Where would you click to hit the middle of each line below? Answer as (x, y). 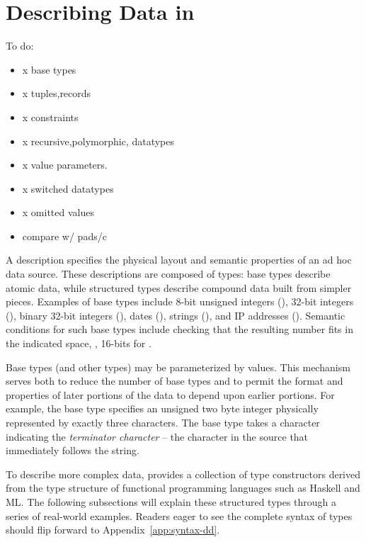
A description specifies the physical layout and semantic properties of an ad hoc (179, 260)
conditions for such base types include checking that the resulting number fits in (179, 329)
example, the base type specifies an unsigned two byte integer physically (162, 408)
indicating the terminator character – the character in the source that (157, 436)
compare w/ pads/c (64, 236)
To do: (20, 46)
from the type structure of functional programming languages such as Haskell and (183, 488)
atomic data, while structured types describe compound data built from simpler (179, 287)
